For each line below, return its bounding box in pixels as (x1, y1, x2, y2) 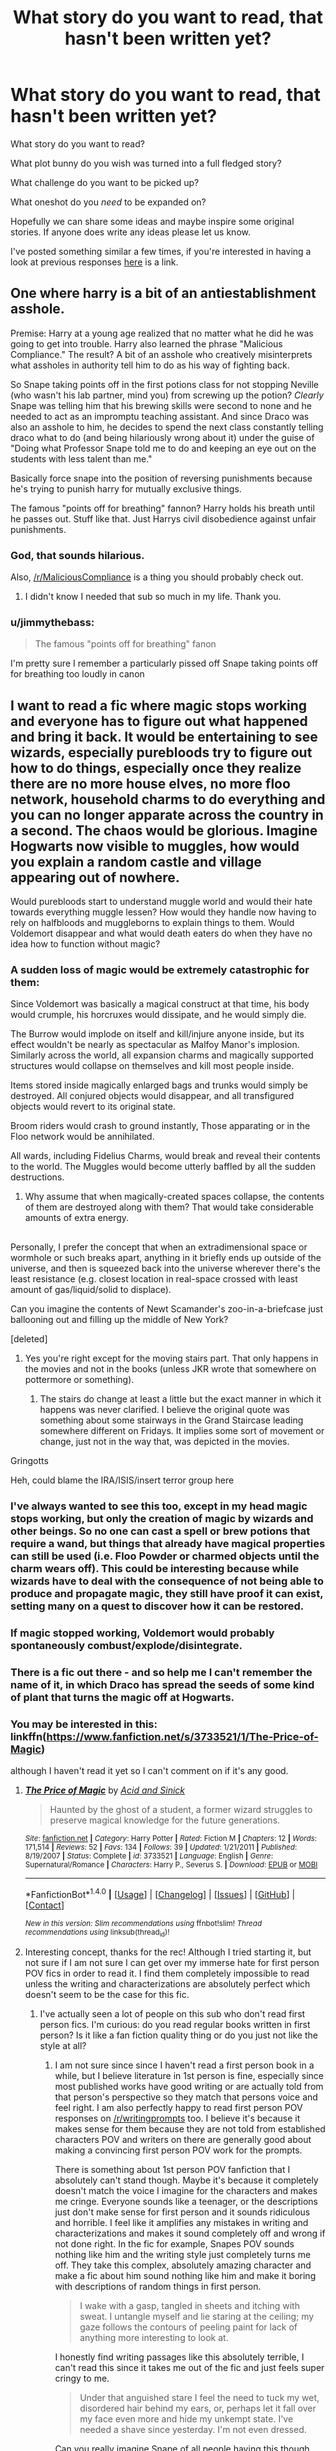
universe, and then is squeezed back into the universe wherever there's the (10, 1262, 322, 1274)
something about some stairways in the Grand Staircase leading (39, 1414, 304, 1426)
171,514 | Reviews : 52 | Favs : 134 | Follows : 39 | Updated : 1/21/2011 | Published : (24, 1842, 298, 1852)
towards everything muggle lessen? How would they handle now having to (10, 906, 317, 918)
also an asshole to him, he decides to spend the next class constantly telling (10, 421, 324, 433)
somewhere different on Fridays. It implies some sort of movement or (39, 1424, 325, 1436)
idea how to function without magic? (10, 938, 161, 950)
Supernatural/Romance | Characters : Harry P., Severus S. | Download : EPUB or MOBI (24, 1859, 318, 1870)
